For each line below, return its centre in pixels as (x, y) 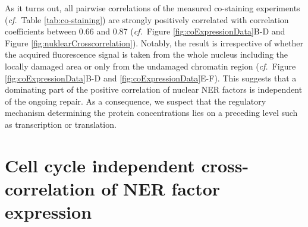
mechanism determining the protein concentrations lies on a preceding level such (151, 113)
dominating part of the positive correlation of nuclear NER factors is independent (154, 89)
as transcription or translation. (61, 124)
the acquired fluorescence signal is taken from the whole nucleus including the (147, 54)
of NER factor (161, 188)
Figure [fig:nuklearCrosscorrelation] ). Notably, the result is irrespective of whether (154, 42)
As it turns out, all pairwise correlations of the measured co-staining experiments (153, 8)
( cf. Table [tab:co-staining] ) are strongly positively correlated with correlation (147, 19)
